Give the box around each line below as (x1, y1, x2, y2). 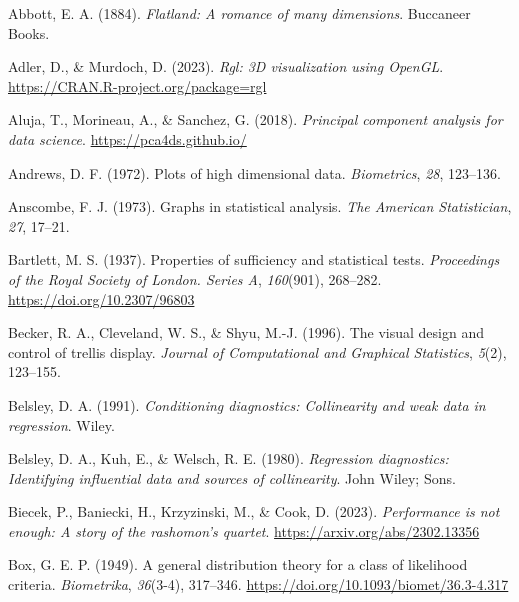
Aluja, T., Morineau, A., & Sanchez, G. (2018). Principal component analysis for (8, 109, 503, 130)
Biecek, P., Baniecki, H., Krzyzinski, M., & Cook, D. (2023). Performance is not (8, 501, 500, 522)
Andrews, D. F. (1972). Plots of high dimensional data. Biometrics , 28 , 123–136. (8, 162, 501, 183)
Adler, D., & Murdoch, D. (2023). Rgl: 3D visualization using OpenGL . (8, 56, 444, 77)
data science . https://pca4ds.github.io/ (8, 128, 247, 149)
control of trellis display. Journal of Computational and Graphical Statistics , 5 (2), (8, 341, 507, 362)
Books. (8, 22, 50, 43)
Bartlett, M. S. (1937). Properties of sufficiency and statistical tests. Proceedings (8, 249, 500, 270)
